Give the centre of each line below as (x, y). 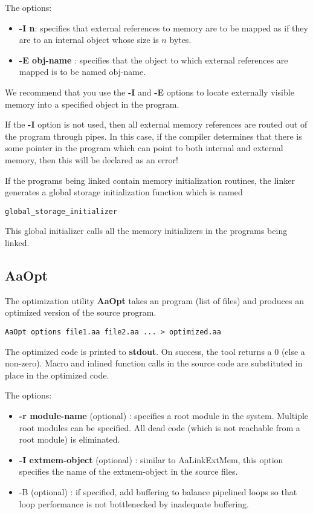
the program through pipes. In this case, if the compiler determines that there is (153, 136)
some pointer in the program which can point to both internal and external (144, 148)
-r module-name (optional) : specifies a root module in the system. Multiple (164, 415)
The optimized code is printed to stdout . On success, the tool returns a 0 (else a (155, 351)
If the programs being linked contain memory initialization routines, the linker (150, 180)
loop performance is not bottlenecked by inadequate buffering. (134, 503)
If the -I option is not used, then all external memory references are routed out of (156, 124)
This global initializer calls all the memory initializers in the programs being (146, 231)
